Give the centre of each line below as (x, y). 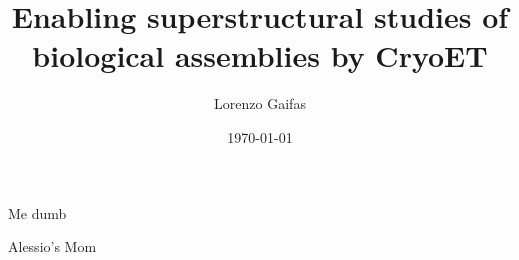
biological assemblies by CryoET (260, 55)
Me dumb (37, 212)
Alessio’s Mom (52, 246)
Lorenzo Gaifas (260, 103)
